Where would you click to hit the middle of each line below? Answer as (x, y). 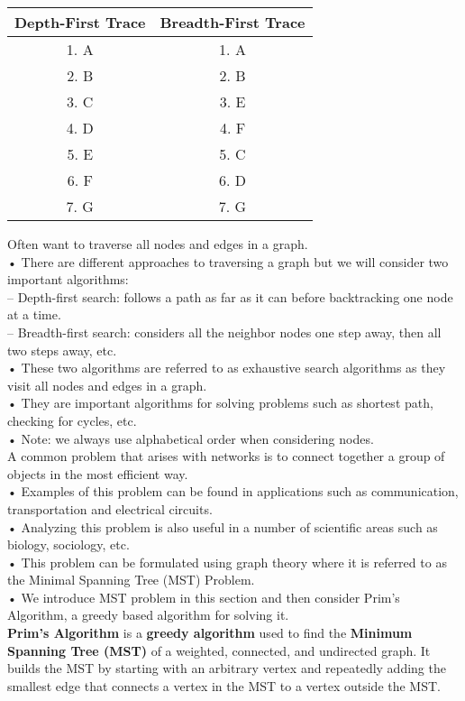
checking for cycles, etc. (72, 420)
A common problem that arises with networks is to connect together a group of (226, 456)
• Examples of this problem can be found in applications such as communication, (233, 491)
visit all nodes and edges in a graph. (107, 385)
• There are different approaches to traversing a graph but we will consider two (228, 261)
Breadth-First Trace (232, 22)
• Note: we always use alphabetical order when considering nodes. (191, 438)
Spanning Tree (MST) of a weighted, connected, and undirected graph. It (219, 650)
